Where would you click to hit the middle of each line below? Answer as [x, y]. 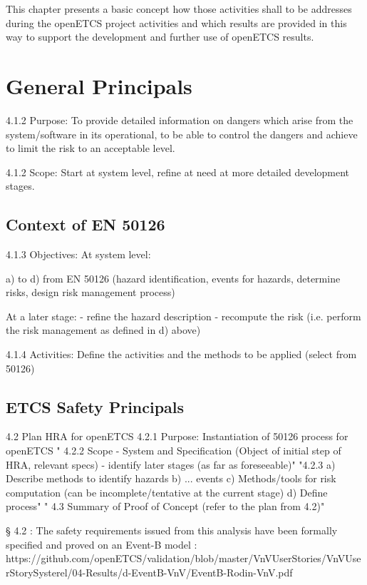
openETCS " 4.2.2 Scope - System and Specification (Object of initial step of [174, 451]
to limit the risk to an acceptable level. [91, 148]
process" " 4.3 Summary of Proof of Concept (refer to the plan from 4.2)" [165, 506]
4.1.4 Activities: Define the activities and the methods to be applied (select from [181, 354]
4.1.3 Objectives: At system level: [78, 254]
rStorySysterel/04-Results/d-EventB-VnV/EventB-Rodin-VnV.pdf [149, 572]
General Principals [99, 85]
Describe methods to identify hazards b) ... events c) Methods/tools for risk [171, 478]
